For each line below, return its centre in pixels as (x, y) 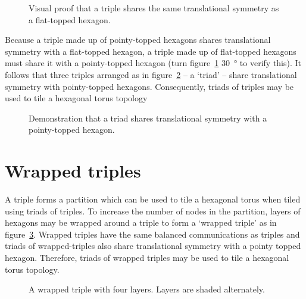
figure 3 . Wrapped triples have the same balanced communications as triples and (152, 234)
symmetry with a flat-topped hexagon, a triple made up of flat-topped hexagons (151, 51)
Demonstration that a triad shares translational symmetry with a (148, 118)
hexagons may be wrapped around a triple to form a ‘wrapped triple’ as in (141, 222)
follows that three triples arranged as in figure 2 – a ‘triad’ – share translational (151, 74)
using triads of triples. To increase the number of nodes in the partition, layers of (153, 211)
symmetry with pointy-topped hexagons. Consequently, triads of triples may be (149, 86)
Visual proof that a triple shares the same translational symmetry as (154, 8)
